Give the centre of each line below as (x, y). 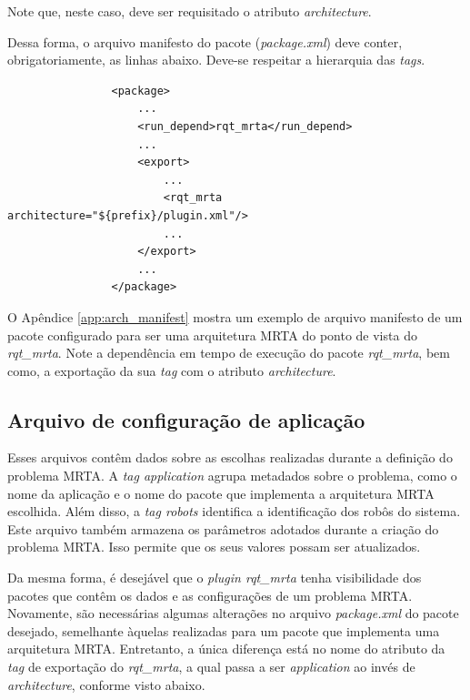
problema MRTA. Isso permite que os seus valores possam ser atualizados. (214, 547)
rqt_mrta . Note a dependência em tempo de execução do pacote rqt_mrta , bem (229, 353)
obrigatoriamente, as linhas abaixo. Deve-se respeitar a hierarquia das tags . (216, 60)
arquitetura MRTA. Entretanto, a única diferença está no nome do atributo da (226, 649)
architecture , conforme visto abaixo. (106, 684)
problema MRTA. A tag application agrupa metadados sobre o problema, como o (232, 476)
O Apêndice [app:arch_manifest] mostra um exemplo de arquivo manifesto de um (235, 316)
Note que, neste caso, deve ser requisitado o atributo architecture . (190, 11)
